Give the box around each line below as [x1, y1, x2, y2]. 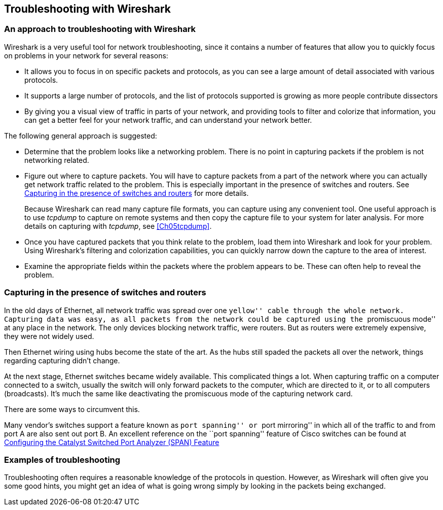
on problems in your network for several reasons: [4, 51, 168, 60]
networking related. [24, 155, 89, 164]
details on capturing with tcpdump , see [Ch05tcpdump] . [24, 221, 212, 230]
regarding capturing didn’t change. [4, 356, 120, 365]
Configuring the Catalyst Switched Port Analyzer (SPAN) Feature [4, 437, 219, 447]
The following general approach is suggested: [4, 131, 157, 140]
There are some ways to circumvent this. [4, 404, 140, 414]
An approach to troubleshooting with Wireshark [4, 24, 196, 35]
